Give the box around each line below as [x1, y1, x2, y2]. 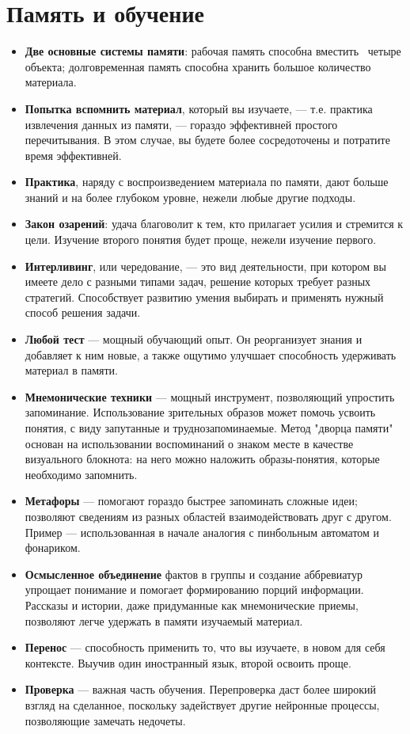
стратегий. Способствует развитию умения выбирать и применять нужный [25, 288, 384, 305]
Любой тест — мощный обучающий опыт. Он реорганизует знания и [25, 331, 363, 348]
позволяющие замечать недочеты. [25, 712, 186, 728]
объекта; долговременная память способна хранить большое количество [25, 58, 371, 74]
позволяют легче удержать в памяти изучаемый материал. [25, 612, 303, 629]
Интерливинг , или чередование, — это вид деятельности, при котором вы [25, 257, 386, 274]
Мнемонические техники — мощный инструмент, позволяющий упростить [25, 388, 395, 405]
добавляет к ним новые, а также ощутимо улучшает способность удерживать [25, 346, 397, 363]
